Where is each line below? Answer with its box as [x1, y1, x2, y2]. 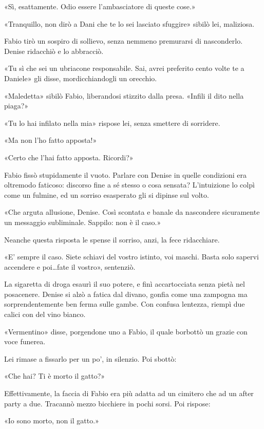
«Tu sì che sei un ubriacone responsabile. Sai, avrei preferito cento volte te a [4, 63, 244, 73]
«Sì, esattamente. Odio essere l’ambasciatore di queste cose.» [4, 1, 196, 11]
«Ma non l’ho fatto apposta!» [4, 135, 97, 145]
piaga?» [4, 100, 29, 111]
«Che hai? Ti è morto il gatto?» [4, 370, 105, 381]
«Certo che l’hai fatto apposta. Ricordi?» [4, 152, 134, 162]
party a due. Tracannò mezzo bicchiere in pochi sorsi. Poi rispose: [4, 398, 211, 408]
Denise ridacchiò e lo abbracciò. [4, 45, 104, 56]
